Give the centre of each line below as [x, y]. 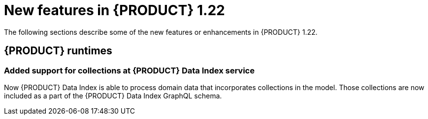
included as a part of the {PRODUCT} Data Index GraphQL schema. [113, 95]
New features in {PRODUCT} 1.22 [115, 10]
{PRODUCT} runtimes [58, 51]
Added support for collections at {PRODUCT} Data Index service [129, 70]
